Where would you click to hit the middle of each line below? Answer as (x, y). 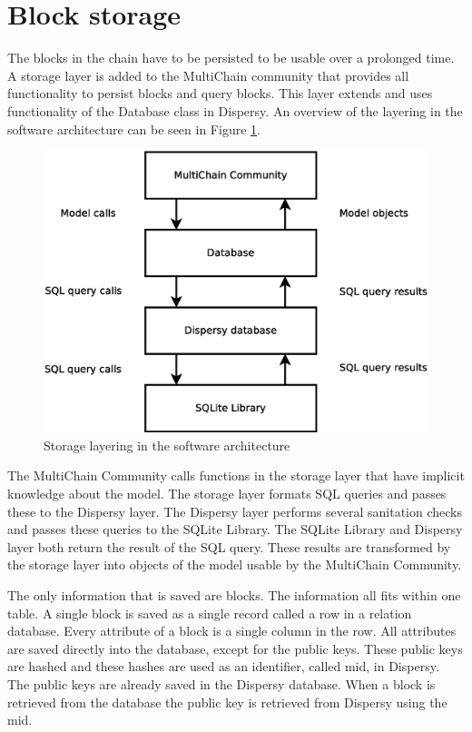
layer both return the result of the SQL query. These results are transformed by (229, 546)
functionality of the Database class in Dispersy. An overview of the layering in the (235, 110)
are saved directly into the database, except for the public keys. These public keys (235, 648)
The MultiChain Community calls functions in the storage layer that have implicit (236, 475)
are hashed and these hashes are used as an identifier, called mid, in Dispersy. (223, 666)
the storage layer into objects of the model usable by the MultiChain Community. (235, 564)
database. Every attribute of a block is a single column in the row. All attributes (232, 631)
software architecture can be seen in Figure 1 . (134, 129)
